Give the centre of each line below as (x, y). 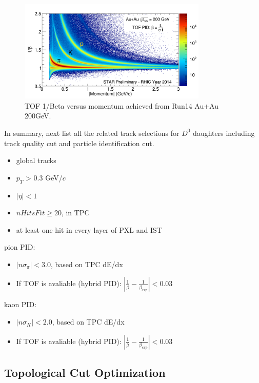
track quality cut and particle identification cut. (79, 143)
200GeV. (38, 116)
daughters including (224, 133)
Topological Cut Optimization (85, 372)
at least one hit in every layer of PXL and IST (89, 229)
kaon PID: (21, 304)
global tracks (36, 160)
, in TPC (75, 213)
